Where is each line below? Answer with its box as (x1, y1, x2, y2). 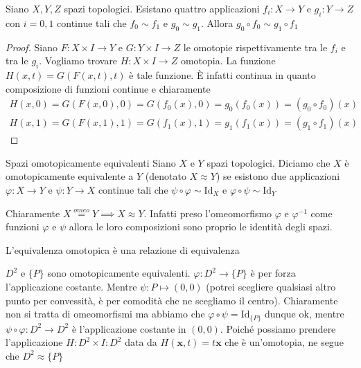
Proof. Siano (6, 39, 58, 54)
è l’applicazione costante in (71, 321, 186, 335)
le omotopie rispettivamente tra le (183, 39, 328, 54)
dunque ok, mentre (265, 306, 344, 321)
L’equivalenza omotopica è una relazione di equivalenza (6, 242, 240, 257)
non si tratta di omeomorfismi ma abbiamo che (6, 306, 205, 321)
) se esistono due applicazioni (215, 169, 340, 183)
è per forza (250, 266, 296, 280)
